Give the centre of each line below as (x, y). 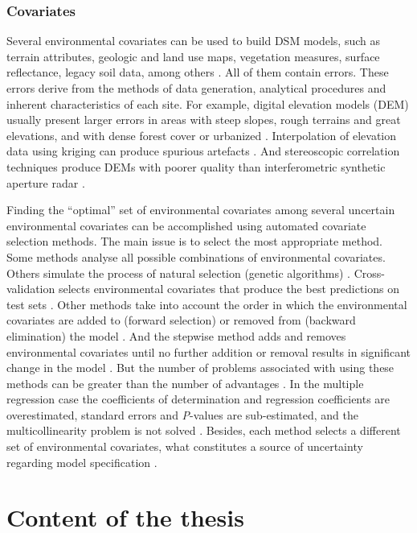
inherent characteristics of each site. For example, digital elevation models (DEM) (208, 103)
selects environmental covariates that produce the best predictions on (229, 289)
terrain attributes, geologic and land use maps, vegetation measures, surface (193, 56)
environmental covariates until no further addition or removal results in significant (209, 351)
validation (31, 289)
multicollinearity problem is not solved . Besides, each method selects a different (204, 430)
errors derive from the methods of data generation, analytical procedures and (196, 88)
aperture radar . (46, 182)
